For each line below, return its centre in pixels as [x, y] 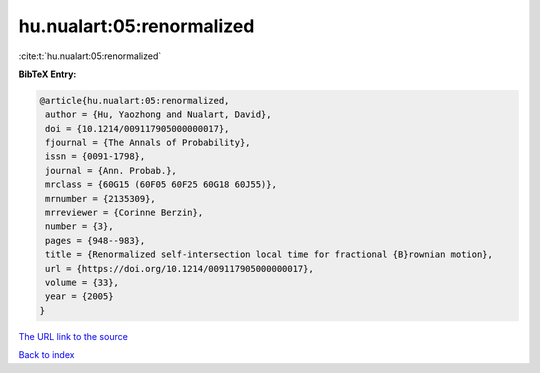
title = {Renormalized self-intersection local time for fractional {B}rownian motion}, [269, 254]
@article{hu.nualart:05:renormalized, [134, 100]
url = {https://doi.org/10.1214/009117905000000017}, [179, 268]
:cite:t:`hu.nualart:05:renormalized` [90, 56]
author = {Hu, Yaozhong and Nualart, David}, [158, 114]
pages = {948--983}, [95, 240]
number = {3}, [79, 226]
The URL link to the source [73, 336]
